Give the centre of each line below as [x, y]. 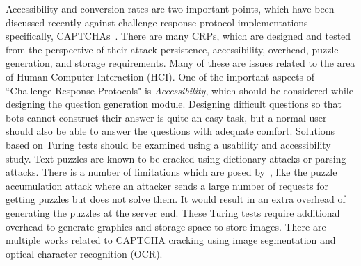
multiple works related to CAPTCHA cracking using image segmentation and [171, 240]
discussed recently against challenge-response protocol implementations [157, 22]
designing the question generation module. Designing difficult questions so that [174, 104]
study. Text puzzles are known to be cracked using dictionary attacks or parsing [176, 158]
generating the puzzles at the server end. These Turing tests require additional [173, 212]
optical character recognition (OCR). [84, 253]
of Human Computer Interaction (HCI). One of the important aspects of [160, 76]
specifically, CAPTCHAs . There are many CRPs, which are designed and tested [178, 36]
